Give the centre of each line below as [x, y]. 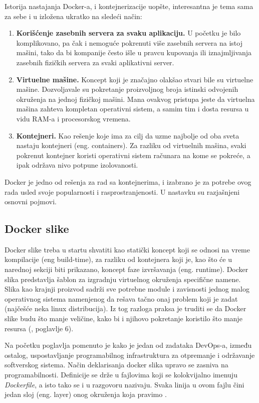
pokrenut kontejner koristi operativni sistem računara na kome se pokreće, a [133, 155]
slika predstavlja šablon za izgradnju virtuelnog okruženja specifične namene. [123, 279]
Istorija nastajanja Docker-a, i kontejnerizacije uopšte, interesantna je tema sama [129, 6]
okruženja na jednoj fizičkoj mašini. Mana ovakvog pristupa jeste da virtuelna [136, 99]
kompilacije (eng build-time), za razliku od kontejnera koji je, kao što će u [118, 259]
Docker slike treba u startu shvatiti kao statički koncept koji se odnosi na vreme [127, 249]
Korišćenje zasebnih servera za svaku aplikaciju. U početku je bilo [128, 33]
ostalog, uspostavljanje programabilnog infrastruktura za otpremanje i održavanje [130, 355]
